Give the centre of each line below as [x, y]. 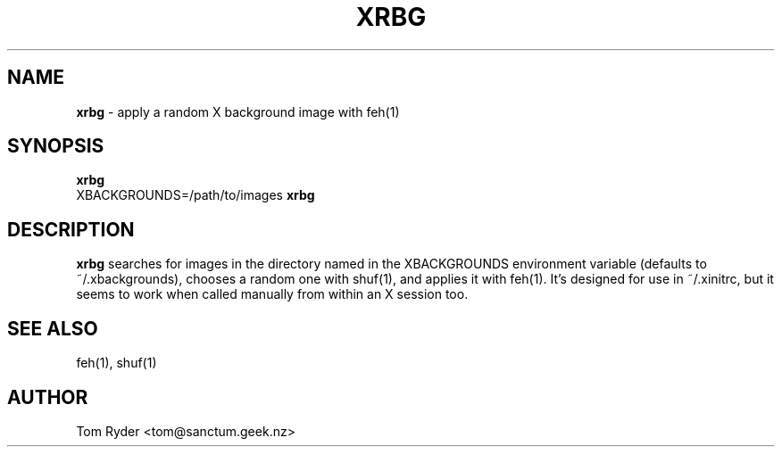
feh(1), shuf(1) [116, 363]
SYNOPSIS [56, 146]
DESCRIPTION [71, 229]
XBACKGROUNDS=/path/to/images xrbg [195, 195]
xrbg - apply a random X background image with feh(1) [238, 111]
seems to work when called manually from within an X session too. [272, 294]
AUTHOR [48, 397]
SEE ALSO [53, 328]
